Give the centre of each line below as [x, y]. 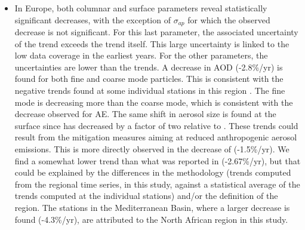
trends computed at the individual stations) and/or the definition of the [146, 196]
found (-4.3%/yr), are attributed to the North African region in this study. [151, 219]
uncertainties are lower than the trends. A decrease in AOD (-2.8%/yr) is [149, 67]
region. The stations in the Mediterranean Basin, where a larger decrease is [152, 207]
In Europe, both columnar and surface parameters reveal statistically [141, 8]
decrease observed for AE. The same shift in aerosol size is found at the [145, 114]
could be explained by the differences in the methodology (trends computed [153, 172]
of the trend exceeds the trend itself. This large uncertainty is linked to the [152, 43]
